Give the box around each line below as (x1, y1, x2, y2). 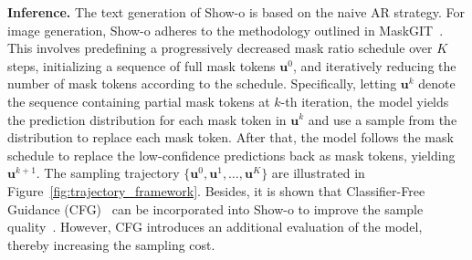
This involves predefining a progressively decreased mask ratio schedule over (7, 38, 433, 57)
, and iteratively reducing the (292, 56, 456, 75)
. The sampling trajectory (36, 163, 180, 182)
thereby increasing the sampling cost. (7, 234, 215, 254)
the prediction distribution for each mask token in (7, 109, 287, 129)
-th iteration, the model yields (280, 91, 449, 110)
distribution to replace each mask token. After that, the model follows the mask (7, 128, 454, 147)
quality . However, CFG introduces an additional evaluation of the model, (7, 217, 423, 236)
